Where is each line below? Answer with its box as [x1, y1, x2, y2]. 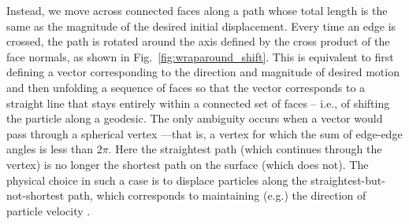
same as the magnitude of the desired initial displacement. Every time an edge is [6, 17, 396, 34]
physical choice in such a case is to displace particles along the [6, 171, 307, 188]
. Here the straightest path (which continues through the [108, 141, 382, 157]
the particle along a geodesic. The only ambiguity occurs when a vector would [6, 110, 383, 127]
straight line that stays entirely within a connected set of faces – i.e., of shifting [6, 94, 390, 111]
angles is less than [6, 141, 93, 157]
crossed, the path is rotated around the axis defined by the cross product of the [6, 33, 390, 50]
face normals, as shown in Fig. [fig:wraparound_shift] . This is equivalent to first [6, 48, 394, 64]
